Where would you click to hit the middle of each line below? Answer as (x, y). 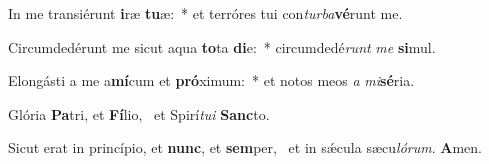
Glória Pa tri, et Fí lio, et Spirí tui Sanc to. (139, 113)
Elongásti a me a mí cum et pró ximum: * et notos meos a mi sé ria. (211, 80)
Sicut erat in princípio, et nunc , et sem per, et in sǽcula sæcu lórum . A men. (245, 147)
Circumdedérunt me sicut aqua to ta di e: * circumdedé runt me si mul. (222, 46)
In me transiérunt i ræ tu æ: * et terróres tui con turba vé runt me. (205, 13)
